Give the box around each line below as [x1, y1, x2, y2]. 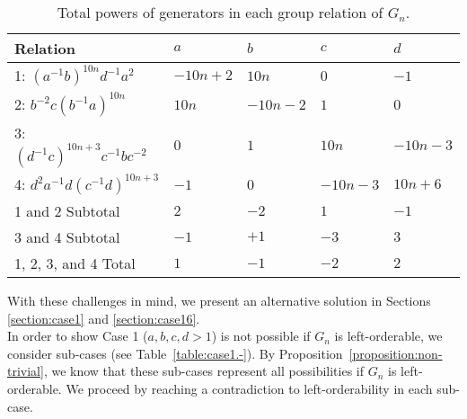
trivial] [7, 361, 44, 380]
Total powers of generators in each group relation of [57, 2, 383, 22]
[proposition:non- [348, 343, 443, 362]
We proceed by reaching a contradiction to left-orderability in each [66, 379, 433, 397]
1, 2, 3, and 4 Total [14, 253, 136, 273]
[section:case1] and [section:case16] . [7, 308, 200, 327]
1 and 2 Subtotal [14, 201, 120, 221]
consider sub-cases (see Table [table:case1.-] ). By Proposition [7, 343, 343, 362]
